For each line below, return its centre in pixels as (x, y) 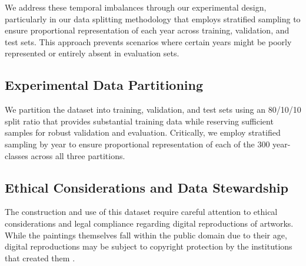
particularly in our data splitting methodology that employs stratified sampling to (153, 18)
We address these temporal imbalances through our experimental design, (136, 7)
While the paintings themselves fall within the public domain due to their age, (146, 235)
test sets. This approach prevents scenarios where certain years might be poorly (148, 41)
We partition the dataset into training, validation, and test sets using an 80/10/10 (153, 110)
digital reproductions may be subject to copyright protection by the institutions (149, 246)
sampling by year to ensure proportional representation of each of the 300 (137, 144)
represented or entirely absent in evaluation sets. (92, 53)
